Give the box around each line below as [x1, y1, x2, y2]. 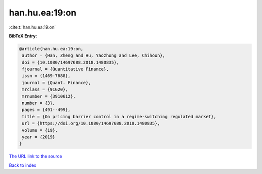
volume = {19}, [22, 127, 58, 133]
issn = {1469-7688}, [22, 73, 71, 79]
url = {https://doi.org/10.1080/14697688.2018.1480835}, [22, 121, 160, 126]
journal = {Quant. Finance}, [22, 80, 91, 85]
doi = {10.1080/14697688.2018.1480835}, [22, 60, 119, 65]
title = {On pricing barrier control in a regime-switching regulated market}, [22, 114, 216, 119]
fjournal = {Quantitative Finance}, [22, 66, 109, 72]
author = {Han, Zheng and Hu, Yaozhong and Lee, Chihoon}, [22, 53, 165, 58]
